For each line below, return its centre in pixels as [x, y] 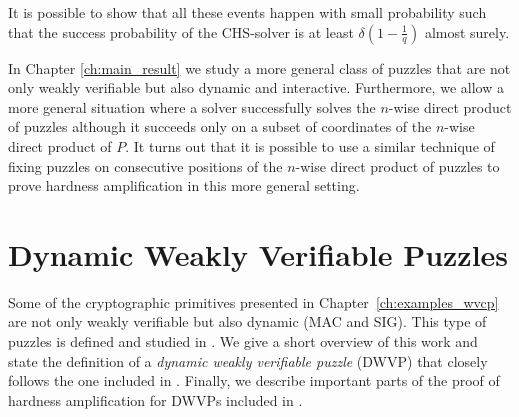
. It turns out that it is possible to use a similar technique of [310, 145]
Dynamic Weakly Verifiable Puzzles [258, 253]
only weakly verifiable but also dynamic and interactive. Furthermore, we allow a [256, 87]
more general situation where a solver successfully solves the [192, 106]
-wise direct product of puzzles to [397, 165]
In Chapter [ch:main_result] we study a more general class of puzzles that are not [259, 67]
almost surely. [467, 31]
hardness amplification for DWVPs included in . [155, 399]
